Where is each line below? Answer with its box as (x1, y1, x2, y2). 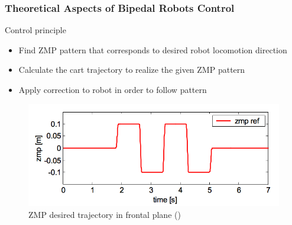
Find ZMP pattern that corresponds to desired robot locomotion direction (18, 43, 287, 56)
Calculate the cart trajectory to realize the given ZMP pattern (18, 63, 245, 76)
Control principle (5, 24, 66, 36)
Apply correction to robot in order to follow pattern (18, 83, 207, 95)
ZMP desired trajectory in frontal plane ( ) (28, 208, 181, 220)
